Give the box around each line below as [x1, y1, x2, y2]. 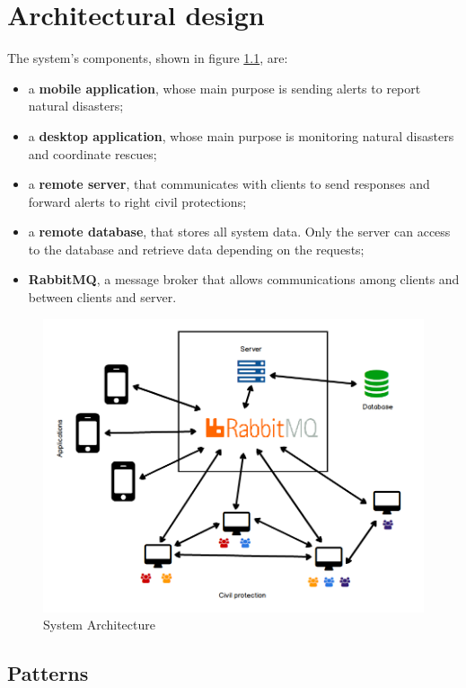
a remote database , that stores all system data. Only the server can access [28, 222, 451, 241]
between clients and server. [28, 288, 177, 307]
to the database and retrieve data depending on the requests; [28, 239, 365, 258]
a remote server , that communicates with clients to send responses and [28, 174, 430, 193]
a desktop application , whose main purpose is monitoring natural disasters [28, 126, 454, 145]
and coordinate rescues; [28, 144, 157, 163]
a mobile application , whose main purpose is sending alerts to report [28, 78, 421, 97]
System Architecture [43, 615, 155, 634]
